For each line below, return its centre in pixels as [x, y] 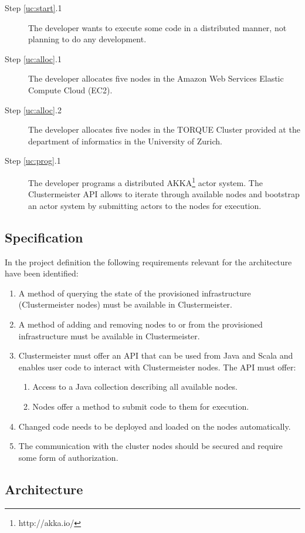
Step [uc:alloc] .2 [33, 109]
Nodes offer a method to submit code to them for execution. [141, 406]
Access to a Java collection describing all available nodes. [135, 387]
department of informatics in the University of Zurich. [125, 141]
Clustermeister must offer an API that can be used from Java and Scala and [156, 355]
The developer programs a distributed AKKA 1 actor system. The [145, 181]
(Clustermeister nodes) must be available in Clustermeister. [125, 304]
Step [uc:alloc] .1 [33, 58]
